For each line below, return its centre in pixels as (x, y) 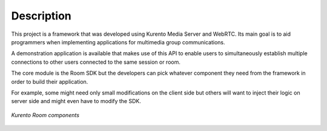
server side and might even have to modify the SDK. (76, 101)
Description (41, 16)
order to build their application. (50, 81)
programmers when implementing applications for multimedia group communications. (118, 42)
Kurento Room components (45, 115)
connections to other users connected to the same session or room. (96, 62)
